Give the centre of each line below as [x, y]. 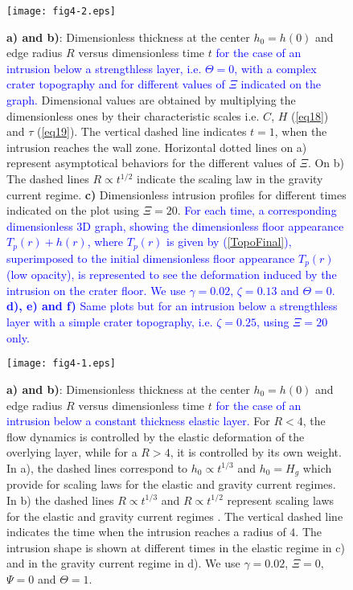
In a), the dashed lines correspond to [97, 467]
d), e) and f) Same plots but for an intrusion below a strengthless [172, 306]
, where [105, 242]
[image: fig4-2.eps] [62, 11]
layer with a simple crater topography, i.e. [110, 322]
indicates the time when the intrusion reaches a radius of [146, 532]
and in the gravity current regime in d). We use [123, 563]
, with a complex [275, 68]
